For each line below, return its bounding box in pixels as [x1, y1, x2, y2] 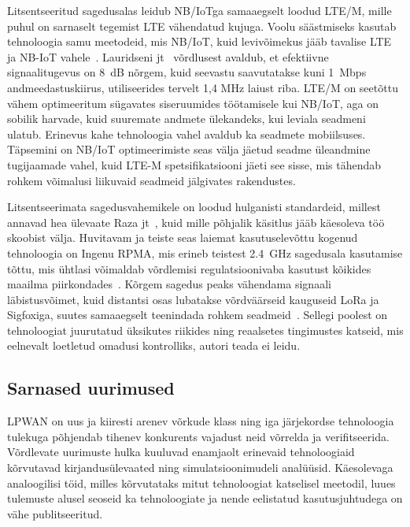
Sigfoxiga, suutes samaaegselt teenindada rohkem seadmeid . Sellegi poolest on [7, 306, 388, 323]
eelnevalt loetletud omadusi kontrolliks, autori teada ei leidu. [7, 337, 301, 354]
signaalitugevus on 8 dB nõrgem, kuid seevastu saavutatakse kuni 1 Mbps [7, 64, 367, 80]
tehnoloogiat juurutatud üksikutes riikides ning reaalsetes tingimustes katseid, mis [7, 321, 404, 338]
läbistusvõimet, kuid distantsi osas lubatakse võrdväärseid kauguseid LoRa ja [7, 291, 379, 307]
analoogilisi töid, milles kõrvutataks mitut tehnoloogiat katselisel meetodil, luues [7, 474, 396, 491]
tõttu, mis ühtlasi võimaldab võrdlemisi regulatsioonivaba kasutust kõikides [7, 260, 371, 276]
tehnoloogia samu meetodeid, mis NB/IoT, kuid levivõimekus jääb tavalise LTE [7, 33, 392, 50]
